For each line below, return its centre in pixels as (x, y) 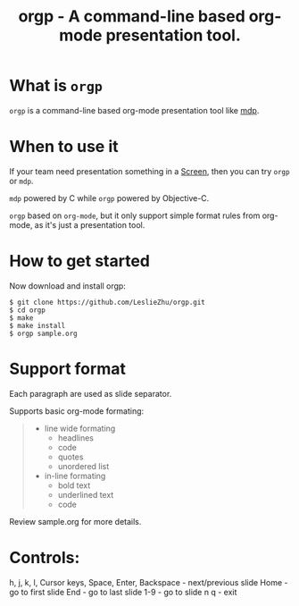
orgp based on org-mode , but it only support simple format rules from (135, 215)
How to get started (79, 261)
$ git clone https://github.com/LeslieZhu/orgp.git (107, 302)
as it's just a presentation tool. (90, 224)
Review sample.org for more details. (75, 521)
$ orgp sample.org (43, 333)
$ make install (37, 325)
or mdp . (21, 181)
